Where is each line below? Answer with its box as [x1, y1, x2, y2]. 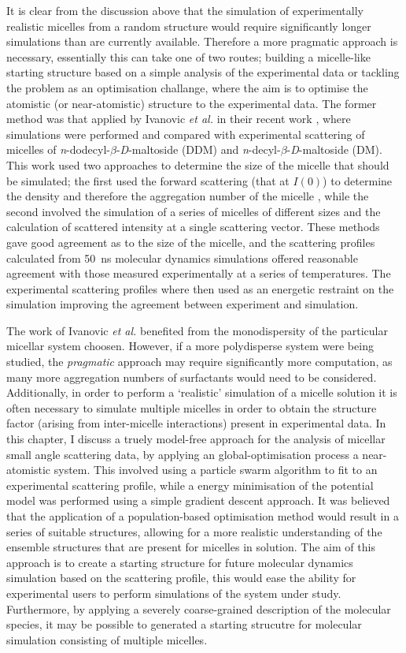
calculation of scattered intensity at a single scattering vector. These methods [6, 218, 380, 235]
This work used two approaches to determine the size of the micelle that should [6, 156, 389, 173]
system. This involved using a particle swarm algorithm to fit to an [54, 461, 378, 478]
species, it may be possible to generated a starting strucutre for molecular [6, 616, 362, 632]
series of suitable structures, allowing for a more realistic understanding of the [6, 523, 382, 539]
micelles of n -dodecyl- [6, 141, 110, 158]
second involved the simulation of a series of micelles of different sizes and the [6, 203, 381, 219]
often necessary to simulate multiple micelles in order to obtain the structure [6, 399, 377, 416]
